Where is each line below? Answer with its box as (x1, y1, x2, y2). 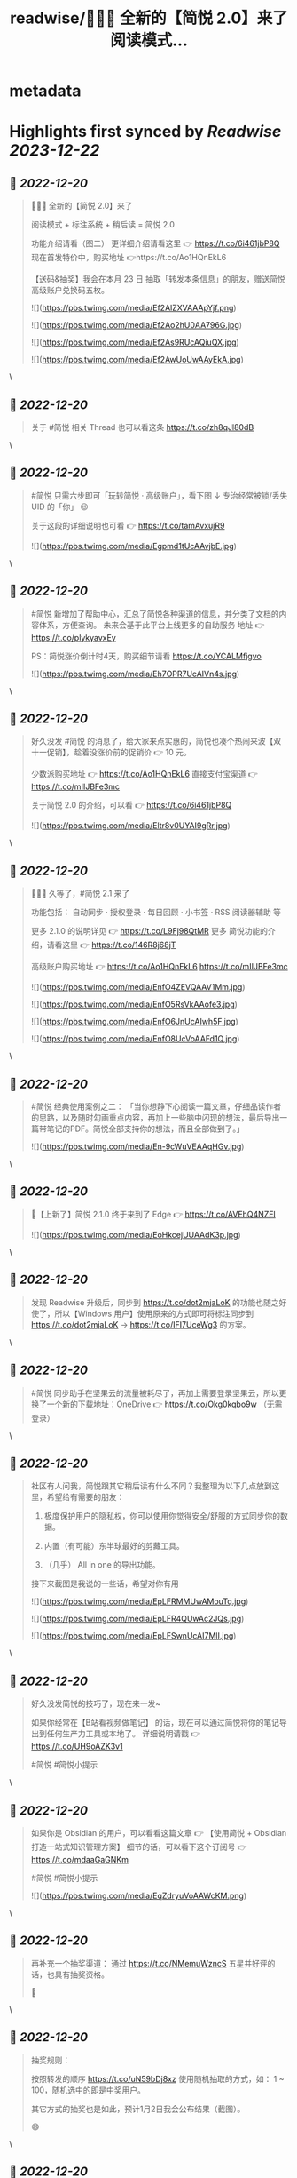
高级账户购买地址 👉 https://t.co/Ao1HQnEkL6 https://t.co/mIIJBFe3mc (30, 961, 288, 972)
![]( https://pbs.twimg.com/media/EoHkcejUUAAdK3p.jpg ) (30, 1229, 241, 1240)
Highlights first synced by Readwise (9, 122, 282, 142)
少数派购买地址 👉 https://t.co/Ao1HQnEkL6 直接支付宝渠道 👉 (30, 769, 259, 779)
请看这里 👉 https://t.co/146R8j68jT (46, 939, 176, 951)
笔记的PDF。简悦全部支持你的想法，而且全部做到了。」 (46, 1123, 246, 1134)
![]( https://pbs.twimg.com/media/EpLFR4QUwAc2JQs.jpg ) (30, 1614, 245, 1624)
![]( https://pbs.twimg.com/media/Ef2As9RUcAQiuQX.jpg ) (30, 337, 239, 347)
